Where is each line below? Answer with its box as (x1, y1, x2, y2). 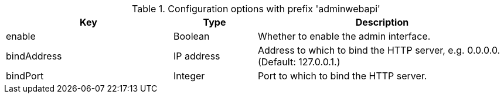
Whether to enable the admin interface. (257, 30, 431, 42)
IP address (173, 50, 220, 62)
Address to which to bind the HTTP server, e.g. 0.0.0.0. (257, 44, 500, 56)
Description (355, 16, 409, 28)
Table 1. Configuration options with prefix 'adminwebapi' (132, 3, 380, 15)
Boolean (173, 30, 210, 42)
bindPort (6, 70, 44, 82)
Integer (173, 70, 205, 82)
